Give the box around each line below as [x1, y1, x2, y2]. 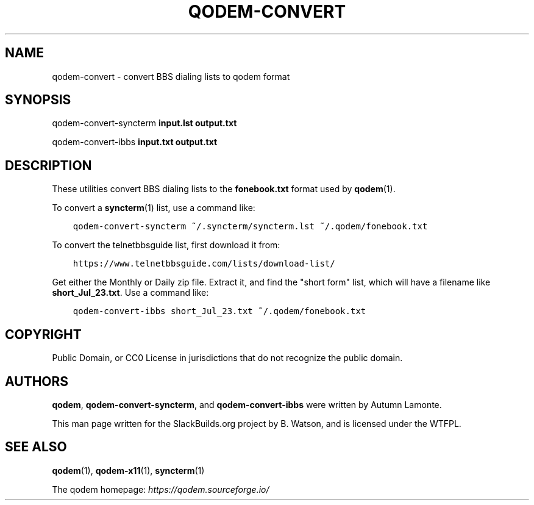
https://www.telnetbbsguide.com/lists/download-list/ [73, 259, 335, 269]
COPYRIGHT [5, 326, 82, 342]
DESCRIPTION [5, 157, 92, 173]
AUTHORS [5, 373, 69, 389]
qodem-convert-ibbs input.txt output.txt [52, 137, 218, 148]
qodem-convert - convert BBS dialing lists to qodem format [52, 71, 290, 82]
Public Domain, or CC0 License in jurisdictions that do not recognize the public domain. [52, 353, 403, 364]
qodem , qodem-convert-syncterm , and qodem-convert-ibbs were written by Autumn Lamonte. [52, 399, 442, 410]
